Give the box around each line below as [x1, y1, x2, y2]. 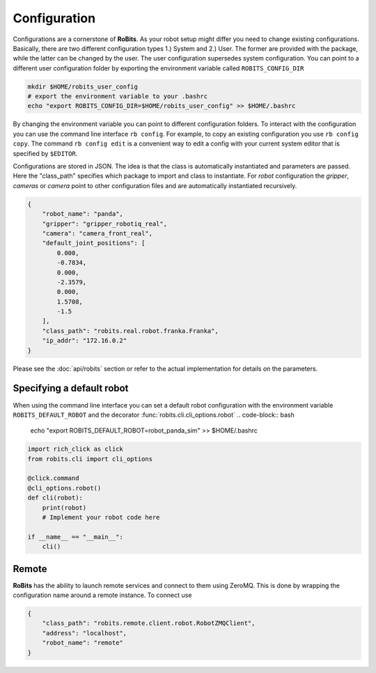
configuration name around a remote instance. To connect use [13, 591, 192, 599]
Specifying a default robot [13, 382, 129, 394]
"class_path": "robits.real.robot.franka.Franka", [42, 327, 219, 334]
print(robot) [42, 504, 87, 511]
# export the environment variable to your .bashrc [27, 93, 208, 100]
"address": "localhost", [42, 629, 127, 637]
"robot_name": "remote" [42, 639, 123, 647]
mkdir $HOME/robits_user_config [27, 82, 139, 91]
